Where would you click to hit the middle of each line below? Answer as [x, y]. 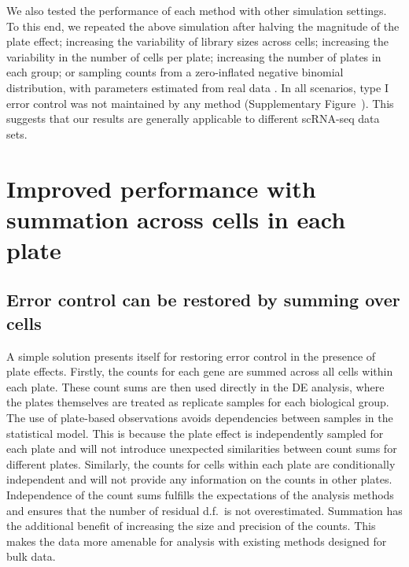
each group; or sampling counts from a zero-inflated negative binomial [175, 72]
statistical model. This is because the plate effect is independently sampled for [195, 433]
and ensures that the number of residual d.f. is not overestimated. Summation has [204, 510]
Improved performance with [161, 188]
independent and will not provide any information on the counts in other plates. [199, 479]
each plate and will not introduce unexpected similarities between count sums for [202, 448]
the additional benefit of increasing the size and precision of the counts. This [191, 526]
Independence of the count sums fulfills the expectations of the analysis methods [200, 495]
